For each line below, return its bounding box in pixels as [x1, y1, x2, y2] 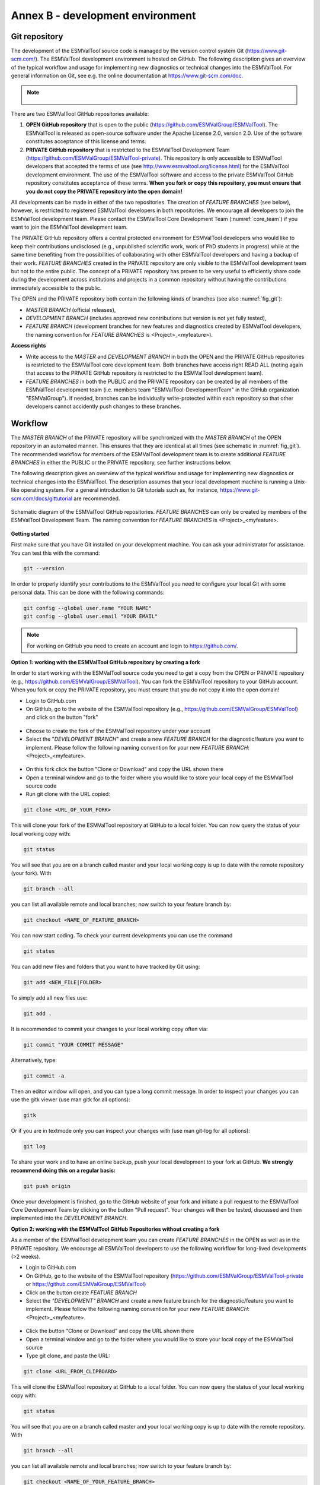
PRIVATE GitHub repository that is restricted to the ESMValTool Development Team [25, 146, 231, 153]
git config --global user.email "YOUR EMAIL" [23, 613, 158, 620]
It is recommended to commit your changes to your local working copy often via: [11, 1025, 208, 1033]
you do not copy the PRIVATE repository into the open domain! [25, 188, 183, 195]
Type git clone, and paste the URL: [25, 1352, 110, 1360]
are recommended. [73, 495, 120, 502]
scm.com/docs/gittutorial [11, 495, 73, 502]
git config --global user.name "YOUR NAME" [23, 605, 152, 611]
